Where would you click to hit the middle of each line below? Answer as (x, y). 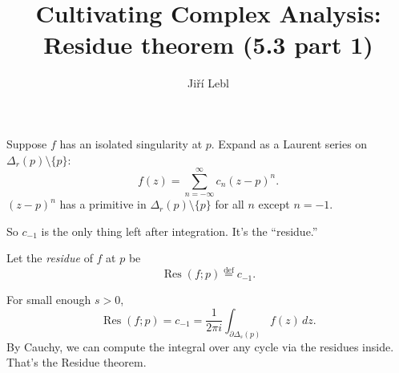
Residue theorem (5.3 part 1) (208, 45)
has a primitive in (103, 204)
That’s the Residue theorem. (77, 362)
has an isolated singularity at (131, 143)
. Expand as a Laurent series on (289, 143)
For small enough (49, 300)
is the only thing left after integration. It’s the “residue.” (179, 231)
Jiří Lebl (208, 83)
